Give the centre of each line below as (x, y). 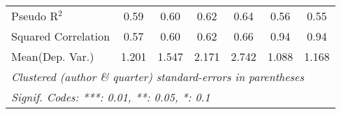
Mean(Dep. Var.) (53, 56)
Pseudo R (35, 16)
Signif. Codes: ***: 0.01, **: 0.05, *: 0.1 (111, 97)
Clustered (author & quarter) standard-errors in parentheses (158, 77)
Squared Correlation (61, 36)
